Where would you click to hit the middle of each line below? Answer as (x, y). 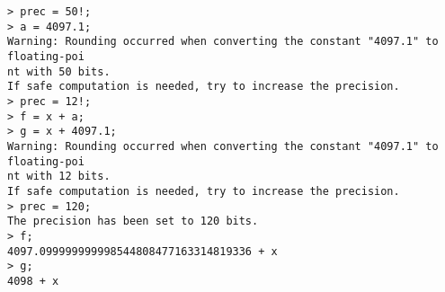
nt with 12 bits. (59, 177)
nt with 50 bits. (59, 71)
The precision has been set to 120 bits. (133, 221)
